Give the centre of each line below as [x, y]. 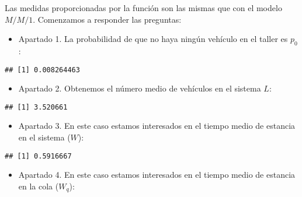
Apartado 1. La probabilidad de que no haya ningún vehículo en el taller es [153, 39]
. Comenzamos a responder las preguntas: [107, 19]
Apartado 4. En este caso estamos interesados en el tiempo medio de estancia [157, 175]
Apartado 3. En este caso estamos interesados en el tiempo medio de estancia [157, 126]
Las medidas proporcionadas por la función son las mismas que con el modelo [143, 8]
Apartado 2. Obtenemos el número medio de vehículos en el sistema [140, 88]
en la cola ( [39, 186]
